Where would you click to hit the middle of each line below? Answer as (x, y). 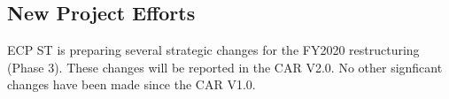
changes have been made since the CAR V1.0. (132, 84)
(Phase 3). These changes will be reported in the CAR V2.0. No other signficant (225, 67)
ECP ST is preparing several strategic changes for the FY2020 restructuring (213, 50)
